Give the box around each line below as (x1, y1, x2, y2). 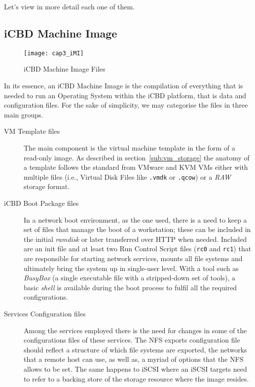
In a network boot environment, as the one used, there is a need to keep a (24, 214, 247, 225)
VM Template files (4, 126, 60, 136)
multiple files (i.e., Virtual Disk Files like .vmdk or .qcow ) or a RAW (24, 171, 231, 182)
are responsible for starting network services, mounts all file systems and (24, 253, 243, 264)
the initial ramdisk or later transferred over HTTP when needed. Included (24, 233, 247, 244)
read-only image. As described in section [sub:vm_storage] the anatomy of (24, 152, 250, 162)
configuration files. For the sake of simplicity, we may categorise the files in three (4, 100, 248, 110)
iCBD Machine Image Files (24, 64, 106, 74)
